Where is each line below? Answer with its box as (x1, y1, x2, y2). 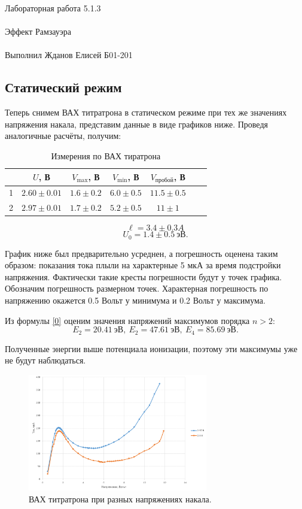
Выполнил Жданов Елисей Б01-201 (5, 49, 133, 61)
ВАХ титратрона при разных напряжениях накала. (29, 492, 212, 505)
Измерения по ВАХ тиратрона (51, 149, 161, 162)
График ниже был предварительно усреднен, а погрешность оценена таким (5, 247, 278, 259)
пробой (155, 177, 173, 183)
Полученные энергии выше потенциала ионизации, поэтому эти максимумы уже (5, 342, 298, 355)
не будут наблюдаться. (5, 354, 86, 366)
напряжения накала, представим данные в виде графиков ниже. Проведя (5, 117, 268, 130)
